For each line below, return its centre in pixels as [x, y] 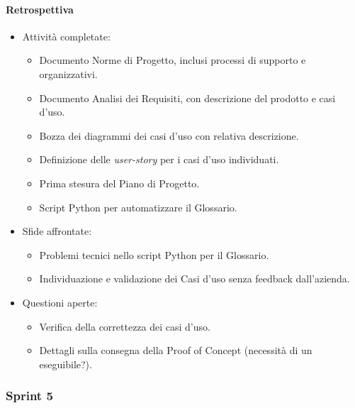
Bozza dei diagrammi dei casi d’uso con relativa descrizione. [169, 135]
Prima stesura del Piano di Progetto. [119, 183]
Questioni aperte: [60, 302]
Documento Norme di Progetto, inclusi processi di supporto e [173, 60]
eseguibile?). [66, 364]
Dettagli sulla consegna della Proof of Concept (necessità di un [176, 350]
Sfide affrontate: [57, 231]
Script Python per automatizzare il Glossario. [138, 207]
